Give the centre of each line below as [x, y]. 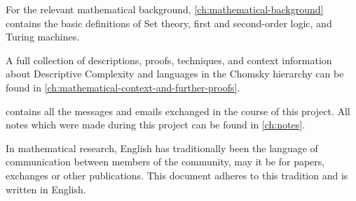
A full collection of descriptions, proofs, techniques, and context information [169, 60]
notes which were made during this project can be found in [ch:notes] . [155, 125]
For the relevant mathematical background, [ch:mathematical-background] [165, 9]
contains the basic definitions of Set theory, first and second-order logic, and [169, 23]
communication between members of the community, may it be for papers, [165, 162]
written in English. [46, 189]
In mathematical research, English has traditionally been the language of [162, 148]
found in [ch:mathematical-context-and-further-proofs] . [123, 87]
